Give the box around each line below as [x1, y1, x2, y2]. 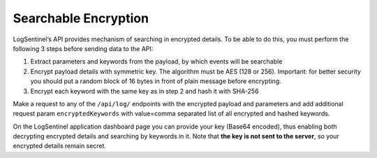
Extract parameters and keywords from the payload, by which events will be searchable [30, 57, 283, 66]
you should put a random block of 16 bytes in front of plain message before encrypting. [30, 77, 282, 85]
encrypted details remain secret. [13, 142, 107, 150]
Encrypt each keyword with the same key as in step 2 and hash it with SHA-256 [30, 87, 259, 95]
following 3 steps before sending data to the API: [13, 44, 154, 52]
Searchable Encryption [13, 10, 149, 26]
